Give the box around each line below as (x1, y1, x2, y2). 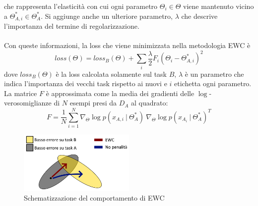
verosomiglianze (4, 98, 52, 108)
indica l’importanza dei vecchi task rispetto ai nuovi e (4, 78, 167, 89)
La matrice (4, 88, 37, 98)
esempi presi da (69, 98, 117, 108)
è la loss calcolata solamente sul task (56, 68, 167, 79)
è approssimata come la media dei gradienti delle (46, 88, 194, 98)
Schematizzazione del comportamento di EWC (24, 193, 165, 203)
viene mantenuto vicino (183, 1, 254, 11)
